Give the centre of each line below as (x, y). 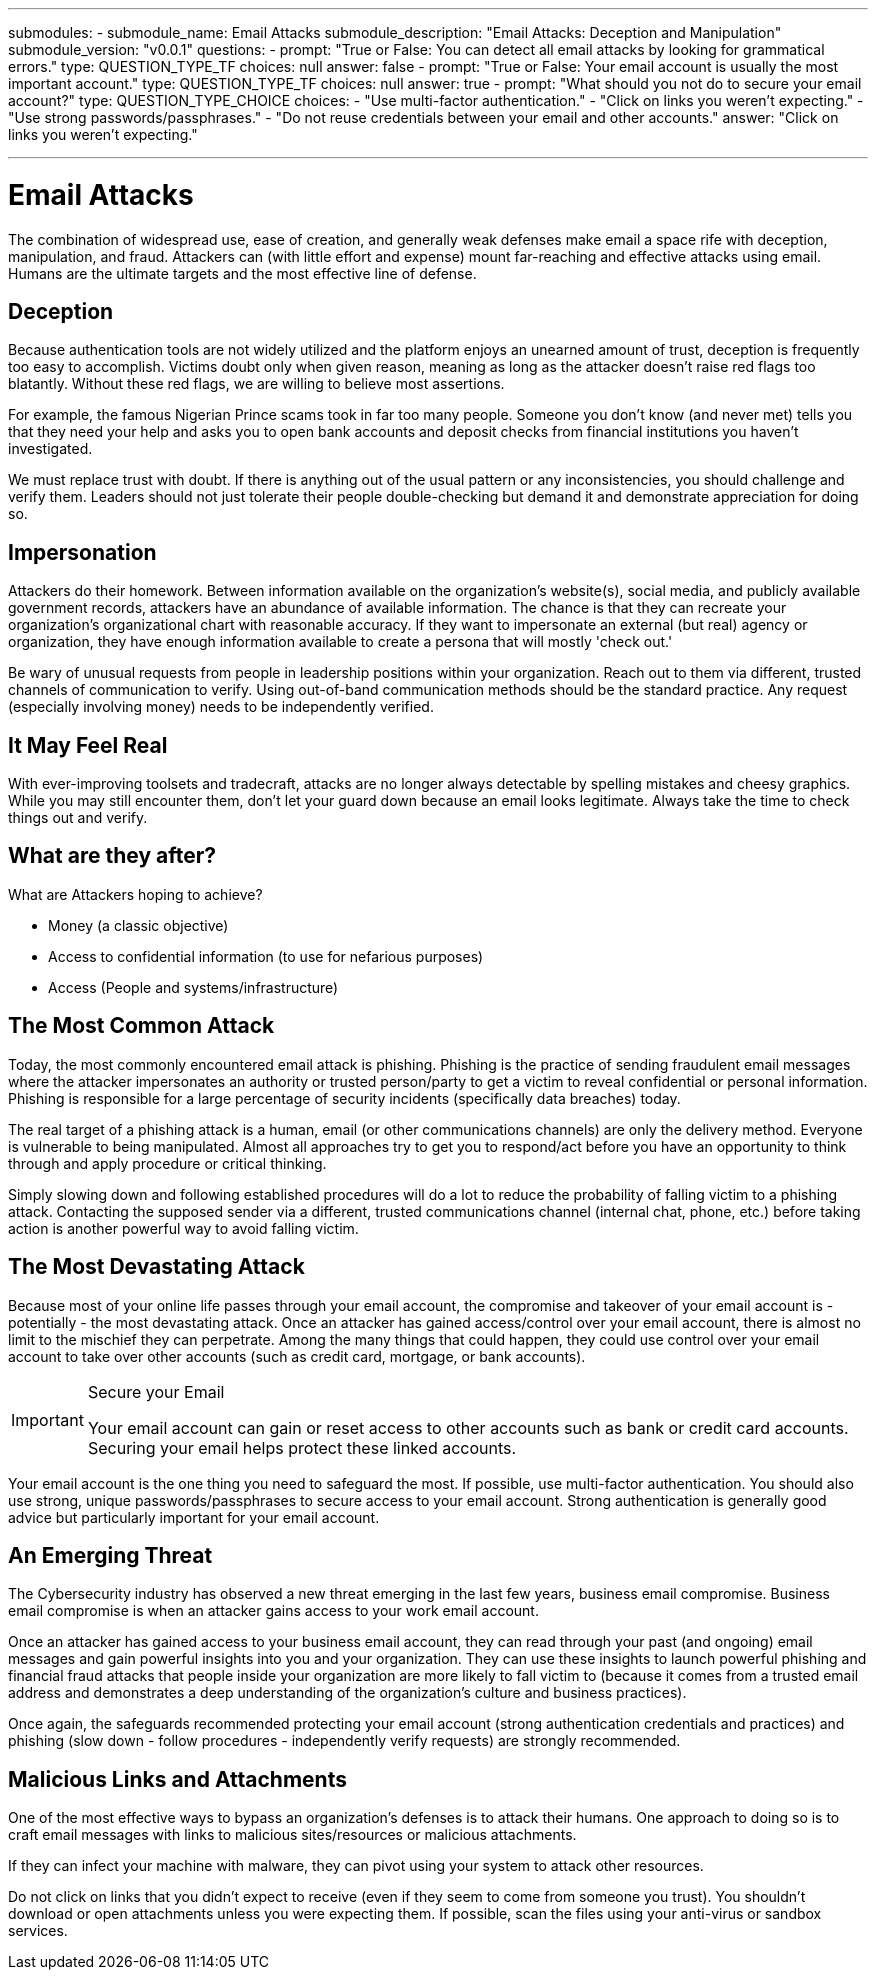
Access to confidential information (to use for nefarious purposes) (266, 956)
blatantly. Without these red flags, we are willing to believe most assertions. (256, 384)
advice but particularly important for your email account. (194, 1517)
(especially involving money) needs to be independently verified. (221, 707)
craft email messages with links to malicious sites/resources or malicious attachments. (292, 1835)
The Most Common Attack (141, 1026)
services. (38, 1931)
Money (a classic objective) (138, 925)
